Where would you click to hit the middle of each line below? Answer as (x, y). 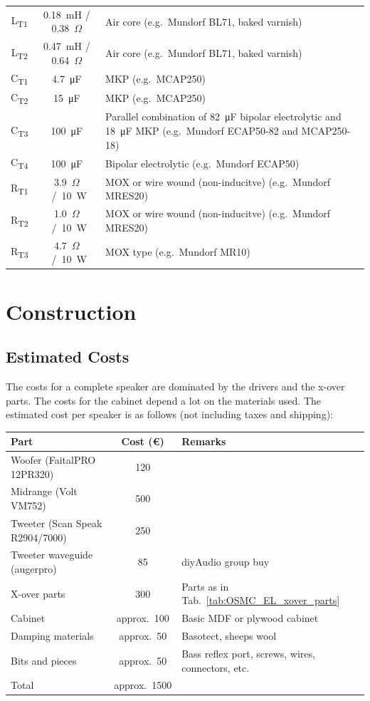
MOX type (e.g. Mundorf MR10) (178, 252)
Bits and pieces (44, 660)
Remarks (204, 441)
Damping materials (52, 636)
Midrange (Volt (44, 491)
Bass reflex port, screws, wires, (248, 653)
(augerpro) (34, 568)
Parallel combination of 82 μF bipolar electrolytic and (223, 116)
